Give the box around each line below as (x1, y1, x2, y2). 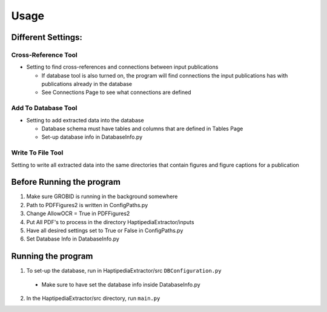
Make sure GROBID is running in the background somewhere (26, 193, 178, 200)
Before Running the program (11, 177, 121, 187)
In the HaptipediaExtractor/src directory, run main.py (26, 294, 160, 302)
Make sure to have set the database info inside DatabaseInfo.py (41, 280, 201, 288)
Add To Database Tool (11, 104, 78, 112)
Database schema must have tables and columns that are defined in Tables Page (41, 125, 243, 133)
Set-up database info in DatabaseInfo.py (41, 133, 143, 141)
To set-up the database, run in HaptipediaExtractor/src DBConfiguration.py (26, 267, 222, 274)
